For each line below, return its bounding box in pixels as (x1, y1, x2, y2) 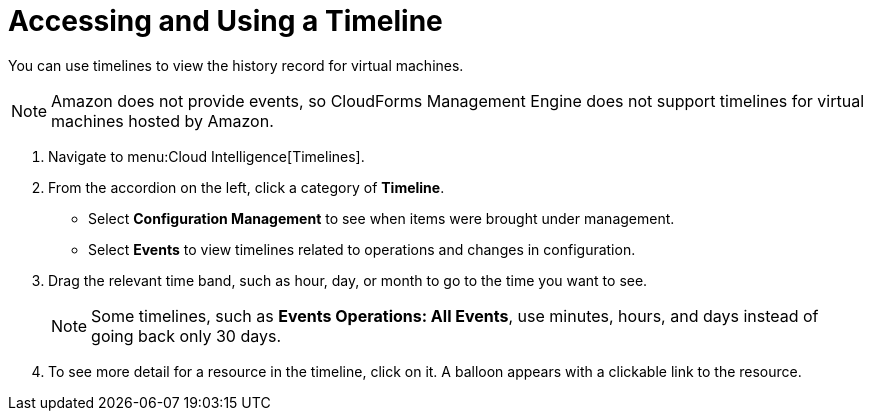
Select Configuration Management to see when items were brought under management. (88, 209, 675, 227)
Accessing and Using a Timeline (8, 4, 443, 38)
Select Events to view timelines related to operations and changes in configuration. (88, 240, 636, 258)
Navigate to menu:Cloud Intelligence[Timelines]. (48, 147, 365, 165)
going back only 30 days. (91, 325, 282, 346)
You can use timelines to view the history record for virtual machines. (8, 56, 464, 74)
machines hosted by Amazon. (51, 110, 274, 131)
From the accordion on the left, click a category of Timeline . (48, 178, 445, 196)
